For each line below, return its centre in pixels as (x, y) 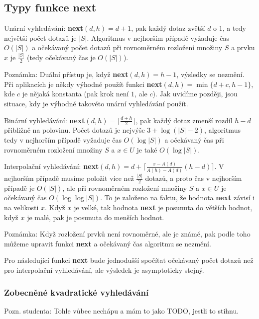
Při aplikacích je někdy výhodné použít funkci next (83, 84)
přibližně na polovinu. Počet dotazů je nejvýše (74, 130)
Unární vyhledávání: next (44, 28)
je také (147, 149)
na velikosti (21, 207)
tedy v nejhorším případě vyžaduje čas (63, 139)
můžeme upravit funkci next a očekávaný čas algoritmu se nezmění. (108, 243)
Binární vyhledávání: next (45, 120)
